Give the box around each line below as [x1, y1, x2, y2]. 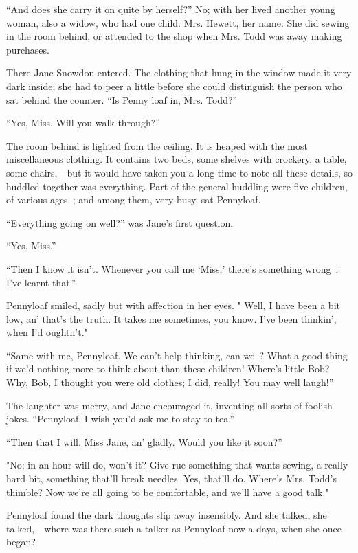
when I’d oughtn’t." [6, 325, 88, 339]
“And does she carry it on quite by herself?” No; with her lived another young [6, 2, 335, 16]
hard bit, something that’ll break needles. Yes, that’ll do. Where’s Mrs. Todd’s [6, 471, 337, 486]
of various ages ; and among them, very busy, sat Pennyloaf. [6, 192, 261, 207]
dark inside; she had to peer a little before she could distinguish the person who [6, 78, 342, 93]
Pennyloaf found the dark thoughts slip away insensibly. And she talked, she [6, 508, 327, 522]
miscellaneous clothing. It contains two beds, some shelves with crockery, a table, [6, 152, 347, 166]
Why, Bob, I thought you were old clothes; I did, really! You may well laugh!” [6, 375, 334, 390]
